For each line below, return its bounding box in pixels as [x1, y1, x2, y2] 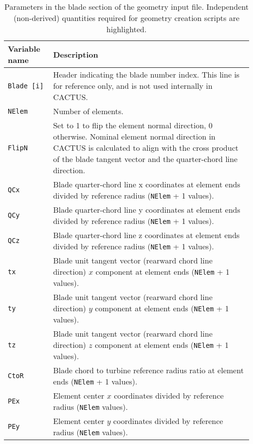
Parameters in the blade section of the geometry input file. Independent [4, 1, 249, 12]
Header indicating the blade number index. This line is [53, 69, 240, 80]
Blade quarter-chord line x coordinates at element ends [53, 179, 240, 190]
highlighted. [106, 23, 147, 35]
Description [53, 48, 98, 60]
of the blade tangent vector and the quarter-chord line [53, 153, 238, 164]
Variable [8, 43, 40, 54]
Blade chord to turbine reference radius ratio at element [53, 364, 244, 376]
